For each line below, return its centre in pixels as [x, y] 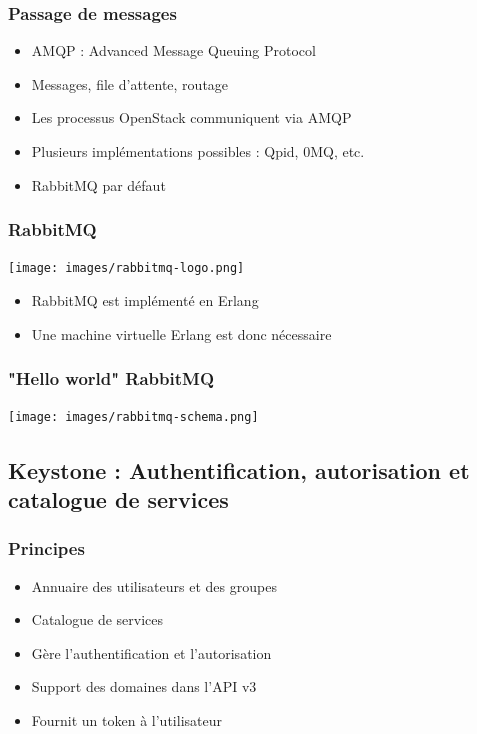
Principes [46, 548]
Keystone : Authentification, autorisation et [239, 469]
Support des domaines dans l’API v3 [144, 686]
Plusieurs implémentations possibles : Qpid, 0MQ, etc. [198, 151]
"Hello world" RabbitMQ [111, 378]
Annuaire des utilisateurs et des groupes [154, 585]
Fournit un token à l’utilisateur [126, 719]
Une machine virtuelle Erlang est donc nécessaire [181, 333]
